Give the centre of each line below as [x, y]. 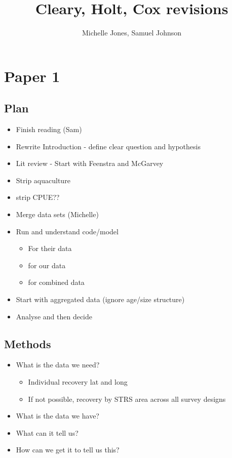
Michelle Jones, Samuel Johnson [132, 33]
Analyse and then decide [54, 316]
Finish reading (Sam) [49, 129]
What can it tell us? [47, 432]
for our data [47, 265]
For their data [50, 248]
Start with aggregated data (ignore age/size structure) [100, 299]
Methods [28, 343]
